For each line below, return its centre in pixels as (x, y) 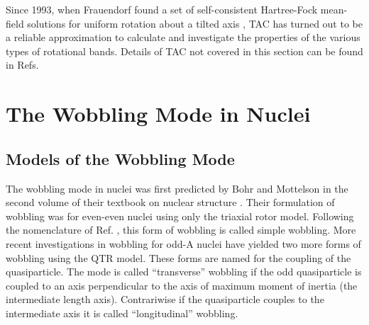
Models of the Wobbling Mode (120, 158)
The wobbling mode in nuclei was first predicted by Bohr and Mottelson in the (177, 188)
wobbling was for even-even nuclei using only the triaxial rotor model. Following (180, 216)
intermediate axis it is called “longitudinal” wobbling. (122, 313)
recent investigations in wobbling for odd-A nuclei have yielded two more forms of (183, 243)
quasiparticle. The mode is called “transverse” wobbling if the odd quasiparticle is (184, 272)
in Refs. (22, 65)
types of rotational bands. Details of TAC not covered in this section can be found (184, 51)
